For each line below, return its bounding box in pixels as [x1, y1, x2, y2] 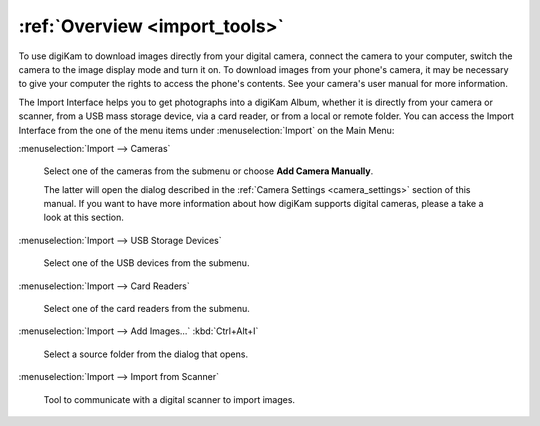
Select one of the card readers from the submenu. [43, 303, 250, 315]
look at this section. [43, 211, 124, 224]
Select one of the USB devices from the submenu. [43, 257, 250, 269]
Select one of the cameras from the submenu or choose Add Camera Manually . [43, 165, 374, 177]
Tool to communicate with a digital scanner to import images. [43, 393, 295, 405]
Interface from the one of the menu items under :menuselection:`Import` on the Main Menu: [18, 124, 395, 136]
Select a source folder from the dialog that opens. [43, 348, 249, 360]
